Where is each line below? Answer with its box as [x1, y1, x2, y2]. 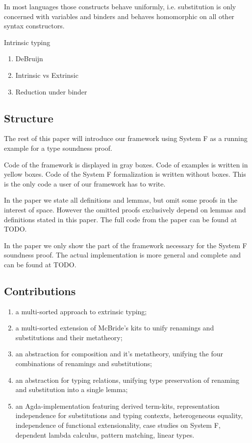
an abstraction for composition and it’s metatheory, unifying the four [15, 349, 223, 359]
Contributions [4, 283, 76, 298]
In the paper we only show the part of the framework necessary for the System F [4, 240, 247, 250]
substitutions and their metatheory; [15, 332, 123, 342]
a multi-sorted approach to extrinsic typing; [15, 306, 147, 316]
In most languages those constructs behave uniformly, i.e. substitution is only [4, 1, 236, 11]
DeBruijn [15, 53, 43, 64]
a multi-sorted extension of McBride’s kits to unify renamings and [15, 323, 214, 333]
